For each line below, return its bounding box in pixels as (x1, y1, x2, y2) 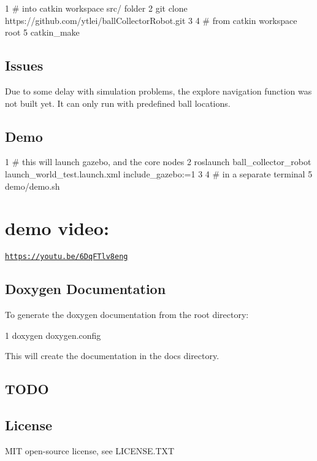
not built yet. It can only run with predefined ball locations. (5, 96, 231, 109)
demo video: (5, 215, 109, 241)
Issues (5, 56, 44, 75)
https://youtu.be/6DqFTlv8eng (5, 252, 128, 261)
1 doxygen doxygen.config (5, 328, 101, 341)
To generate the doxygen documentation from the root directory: (5, 308, 249, 321)
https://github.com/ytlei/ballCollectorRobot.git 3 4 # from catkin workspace (5, 14, 297, 26)
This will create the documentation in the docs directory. (5, 349, 220, 362)
